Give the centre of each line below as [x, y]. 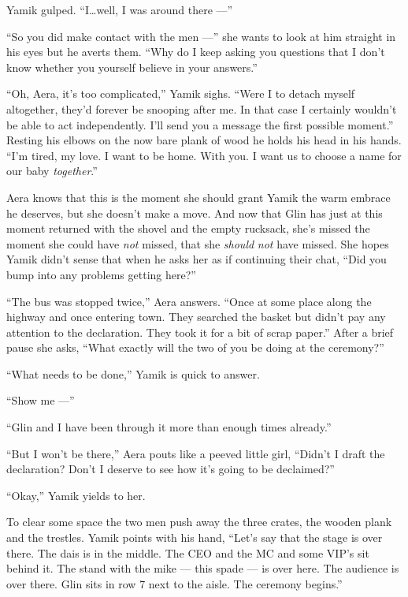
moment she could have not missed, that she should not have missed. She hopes [198, 243]
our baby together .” [52, 171]
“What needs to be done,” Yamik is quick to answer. [133, 373]
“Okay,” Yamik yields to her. [76, 495]
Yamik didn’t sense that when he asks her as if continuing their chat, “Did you [197, 259]
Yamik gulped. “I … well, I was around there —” [120, 9]
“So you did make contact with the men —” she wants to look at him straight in [201, 36]
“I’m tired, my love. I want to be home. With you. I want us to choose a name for [204, 155]
